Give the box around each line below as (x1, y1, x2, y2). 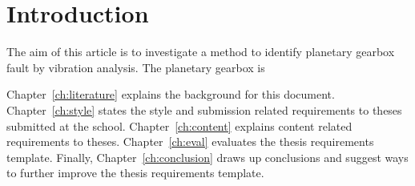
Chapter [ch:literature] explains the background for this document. (6, 86, 335, 103)
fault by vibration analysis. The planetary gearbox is (6, 59, 265, 75)
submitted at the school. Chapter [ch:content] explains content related (6, 117, 353, 134)
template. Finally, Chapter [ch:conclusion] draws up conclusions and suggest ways (6, 148, 409, 165)
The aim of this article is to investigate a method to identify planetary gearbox (6, 43, 395, 60)
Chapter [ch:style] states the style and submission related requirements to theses (6, 101, 402, 118)
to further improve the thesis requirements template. (6, 164, 264, 181)
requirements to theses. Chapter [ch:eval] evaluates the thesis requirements (6, 133, 374, 150)
